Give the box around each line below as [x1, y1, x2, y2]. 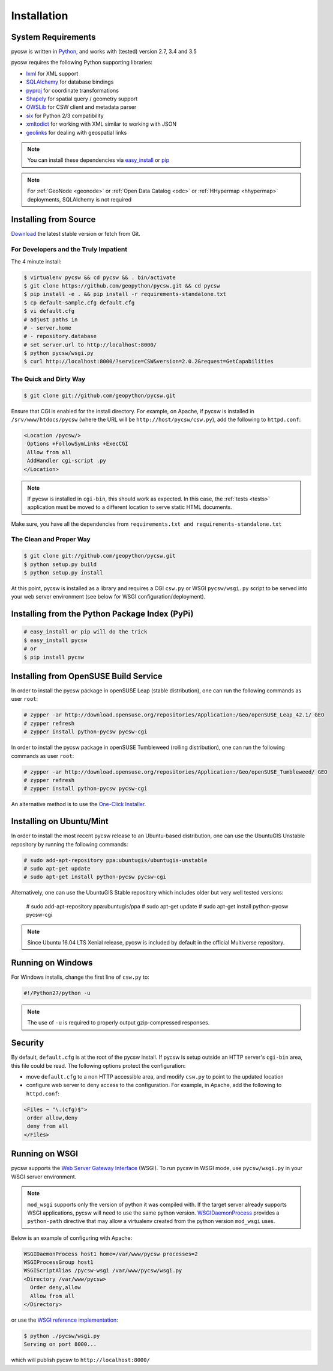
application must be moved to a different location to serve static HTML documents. [27, 504, 232, 511]
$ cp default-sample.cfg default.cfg [23, 299, 135, 306]
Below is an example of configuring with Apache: [11, 1234, 133, 1242]
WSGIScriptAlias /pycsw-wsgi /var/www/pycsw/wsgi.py [23, 1267, 182, 1274]
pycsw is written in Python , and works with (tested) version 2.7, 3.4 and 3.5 [11, 48, 197, 55]
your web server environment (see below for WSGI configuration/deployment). [11, 593, 206, 600]
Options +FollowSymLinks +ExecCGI [27, 440, 128, 448]
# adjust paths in [23, 316, 78, 323]
